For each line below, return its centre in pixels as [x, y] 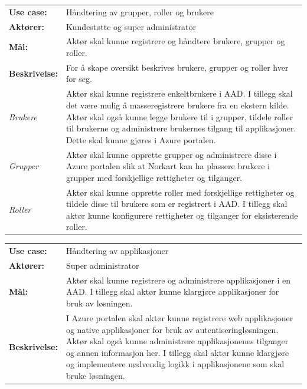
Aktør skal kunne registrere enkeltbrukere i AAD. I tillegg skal [179, 93]
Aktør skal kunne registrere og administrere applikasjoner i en [178, 280]
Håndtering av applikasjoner [117, 251]
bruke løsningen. [95, 375]
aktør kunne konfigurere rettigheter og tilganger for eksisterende [182, 215]
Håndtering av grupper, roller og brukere [140, 11]
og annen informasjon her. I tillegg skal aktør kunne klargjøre [177, 352]
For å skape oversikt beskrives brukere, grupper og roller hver [177, 67]
